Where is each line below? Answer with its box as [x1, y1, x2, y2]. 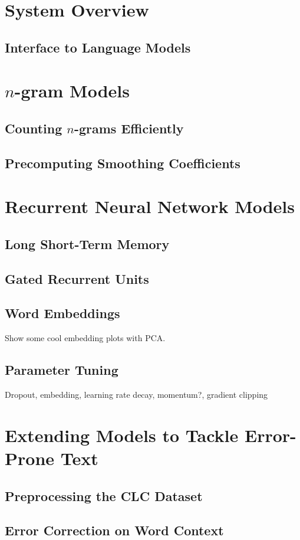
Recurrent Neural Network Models [5, 194, 295, 218]
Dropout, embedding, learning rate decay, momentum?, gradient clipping [5, 388, 268, 401]
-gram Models [14, 78, 130, 103]
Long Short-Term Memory [5, 234, 170, 253]
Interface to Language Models [5, 38, 191, 56]
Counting [5, 119, 62, 137]
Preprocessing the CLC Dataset [5, 486, 203, 505]
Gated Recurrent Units [5, 269, 149, 287]
